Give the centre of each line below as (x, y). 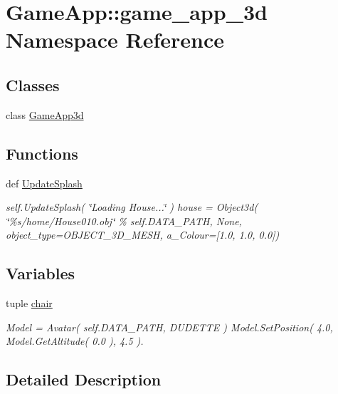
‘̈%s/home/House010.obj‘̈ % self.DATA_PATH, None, (124, 221)
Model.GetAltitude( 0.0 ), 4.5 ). (75, 341)
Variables (41, 273)
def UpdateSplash (44, 183)
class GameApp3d (45, 114)
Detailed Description (84, 379)
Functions (42, 153)
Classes (33, 84)
